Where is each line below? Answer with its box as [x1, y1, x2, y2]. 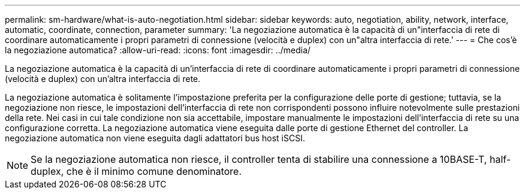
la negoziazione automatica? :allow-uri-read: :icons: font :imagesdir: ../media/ [5, 45, 311, 55]
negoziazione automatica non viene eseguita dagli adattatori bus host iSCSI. [5, 133, 305, 143]
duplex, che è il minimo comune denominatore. [31, 165, 242, 177]
